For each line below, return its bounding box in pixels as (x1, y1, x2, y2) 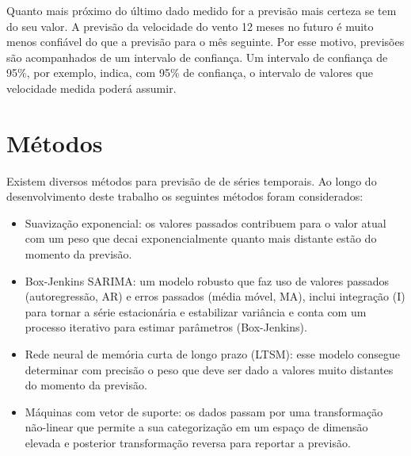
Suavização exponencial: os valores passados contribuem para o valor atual (25, 214, 386, 231)
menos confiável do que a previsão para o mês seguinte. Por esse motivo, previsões (6, 33, 405, 50)
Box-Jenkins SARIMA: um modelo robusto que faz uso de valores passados (25, 272, 390, 289)
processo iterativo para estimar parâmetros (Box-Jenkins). (25, 319, 307, 335)
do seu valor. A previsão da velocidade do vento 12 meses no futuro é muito (6, 17, 374, 34)
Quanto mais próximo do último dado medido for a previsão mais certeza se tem (6, 2, 397, 18)
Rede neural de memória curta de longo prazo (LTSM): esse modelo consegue (25, 346, 401, 362)
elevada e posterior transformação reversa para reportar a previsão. (25, 435, 351, 450)
